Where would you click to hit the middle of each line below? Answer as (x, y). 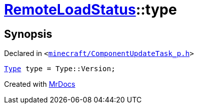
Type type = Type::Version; (60, 69)
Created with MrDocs (40, 84)
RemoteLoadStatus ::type (91, 10)
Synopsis (28, 34)
